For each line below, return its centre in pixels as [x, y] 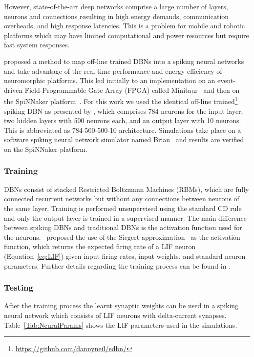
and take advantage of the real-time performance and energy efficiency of [113, 71]
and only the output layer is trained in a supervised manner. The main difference [126, 218]
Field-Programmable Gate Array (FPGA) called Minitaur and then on [132, 90]
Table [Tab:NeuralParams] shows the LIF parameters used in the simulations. [121, 325]
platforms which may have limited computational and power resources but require [127, 35]
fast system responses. [37, 45]
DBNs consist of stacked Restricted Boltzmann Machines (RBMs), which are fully [127, 189]
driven [13, 90]
